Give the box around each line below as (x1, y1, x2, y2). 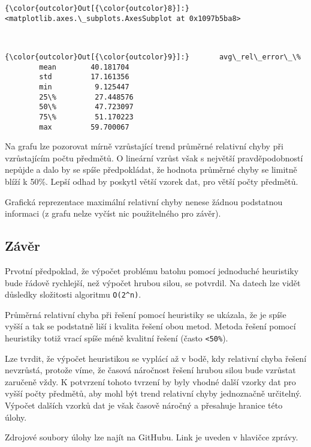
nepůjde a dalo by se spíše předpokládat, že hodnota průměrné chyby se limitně (5, 163, 297, 176)
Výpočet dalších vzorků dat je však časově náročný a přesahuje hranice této (5, 398, 283, 411)
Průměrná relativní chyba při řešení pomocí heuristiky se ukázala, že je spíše (5, 308, 286, 320)
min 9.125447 (39, 82, 129, 91)
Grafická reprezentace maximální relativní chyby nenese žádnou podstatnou (5, 195, 283, 208)
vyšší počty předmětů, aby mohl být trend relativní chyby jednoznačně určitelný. (5, 387, 302, 400)
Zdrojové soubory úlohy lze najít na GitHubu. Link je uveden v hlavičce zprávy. (5, 431, 298, 443)
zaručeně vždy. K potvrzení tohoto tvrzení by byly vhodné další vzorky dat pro (5, 375, 296, 388)
